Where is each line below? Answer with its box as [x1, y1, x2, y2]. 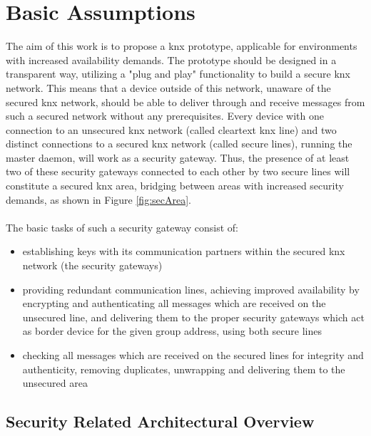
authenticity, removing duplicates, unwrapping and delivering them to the [22, 361, 345, 376]
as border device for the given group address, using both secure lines [22, 323, 322, 338]
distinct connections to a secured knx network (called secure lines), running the [6, 136, 352, 151]
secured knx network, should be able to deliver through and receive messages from [6, 94, 365, 109]
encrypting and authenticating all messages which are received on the [22, 296, 326, 311]
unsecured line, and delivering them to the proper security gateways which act [22, 309, 365, 324]
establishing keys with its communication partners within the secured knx [22, 244, 345, 259]
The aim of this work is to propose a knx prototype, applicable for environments [6, 38, 357, 53]
